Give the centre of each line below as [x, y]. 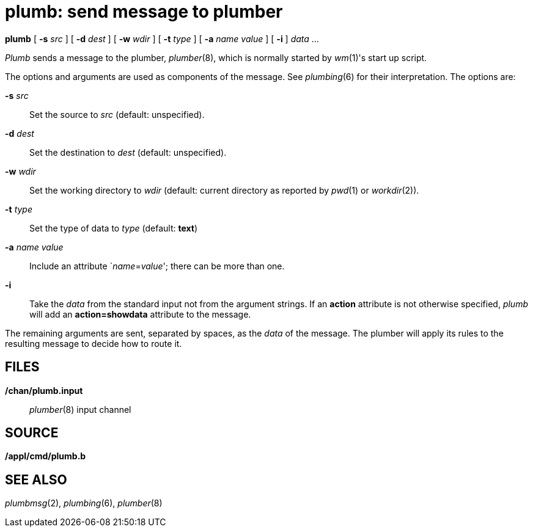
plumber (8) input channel [80, 409]
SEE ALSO [36, 479]
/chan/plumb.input [44, 390]
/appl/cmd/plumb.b [46, 456]
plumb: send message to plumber [144, 12]
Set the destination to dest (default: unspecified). [128, 152]
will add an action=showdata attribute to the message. [140, 314]
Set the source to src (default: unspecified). [117, 114]
